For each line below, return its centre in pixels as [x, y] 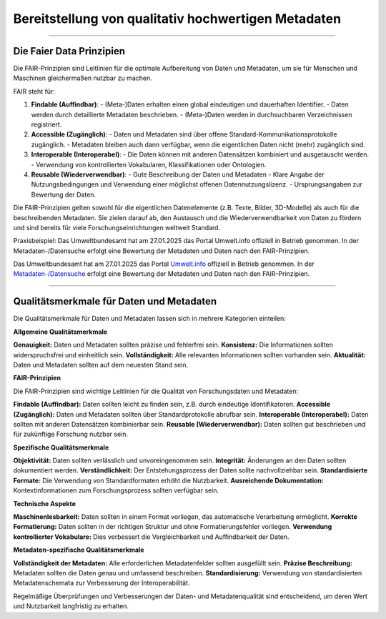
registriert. [46, 124]
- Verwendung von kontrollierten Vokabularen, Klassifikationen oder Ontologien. [149, 164]
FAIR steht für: [34, 91]
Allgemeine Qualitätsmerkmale [60, 332]
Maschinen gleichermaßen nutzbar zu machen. [83, 78]
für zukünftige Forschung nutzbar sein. [71, 434]
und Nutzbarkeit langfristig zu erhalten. [71, 606]
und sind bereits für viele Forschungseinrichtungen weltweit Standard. [117, 227]
